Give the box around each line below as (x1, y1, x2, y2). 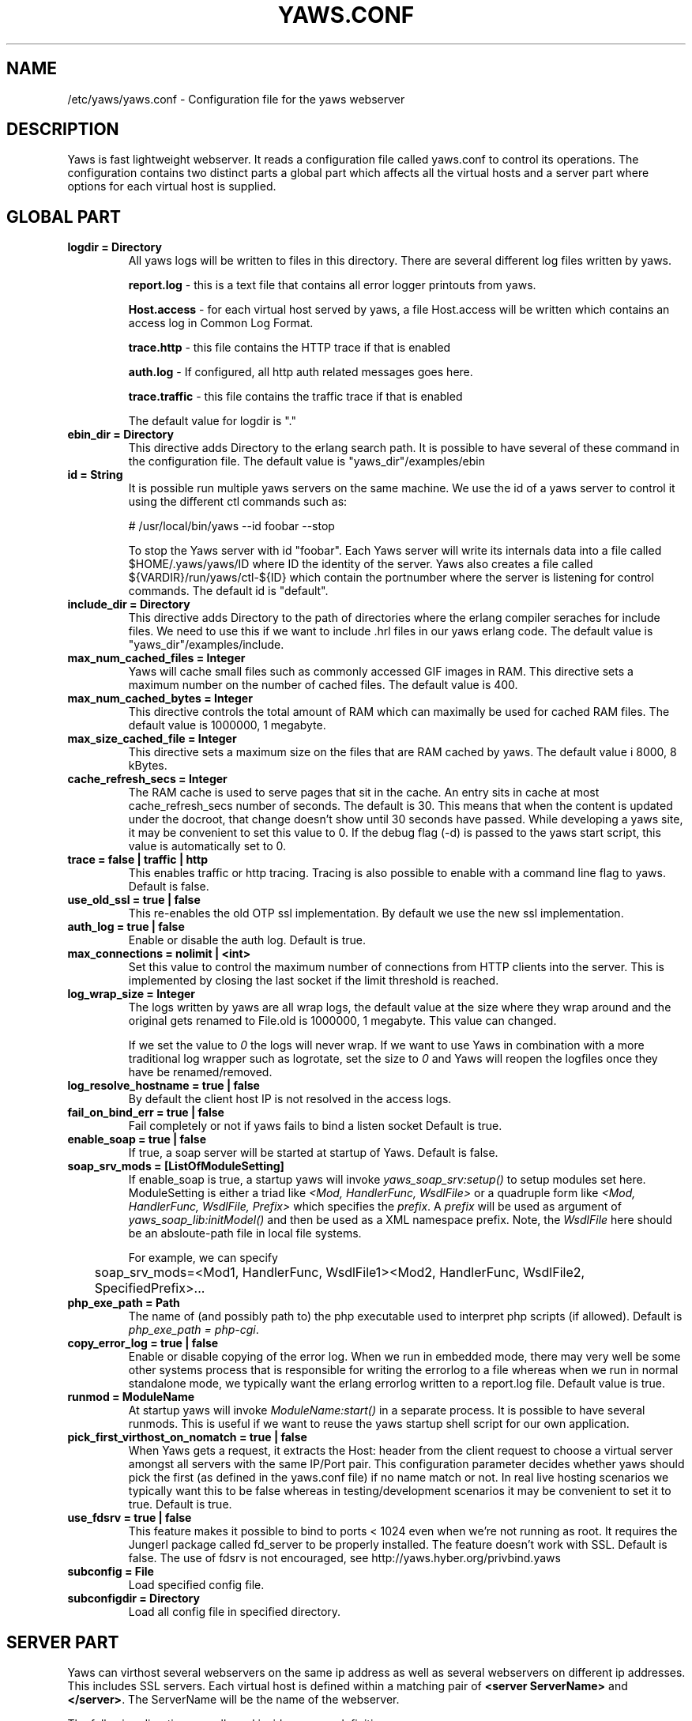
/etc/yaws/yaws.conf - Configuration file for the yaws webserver (67, 92, 405, 106)
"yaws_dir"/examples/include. (128, 638, 284, 652)
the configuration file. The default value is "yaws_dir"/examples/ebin (128, 454, 485, 469)
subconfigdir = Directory (67, 1591, 200, 1606)
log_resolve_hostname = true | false (67, 1079, 260, 1093)
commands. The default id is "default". (128, 584, 329, 598)
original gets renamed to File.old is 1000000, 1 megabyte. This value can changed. (128, 1014, 557, 1028)
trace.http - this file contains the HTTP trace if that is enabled (128, 341, 451, 355)
